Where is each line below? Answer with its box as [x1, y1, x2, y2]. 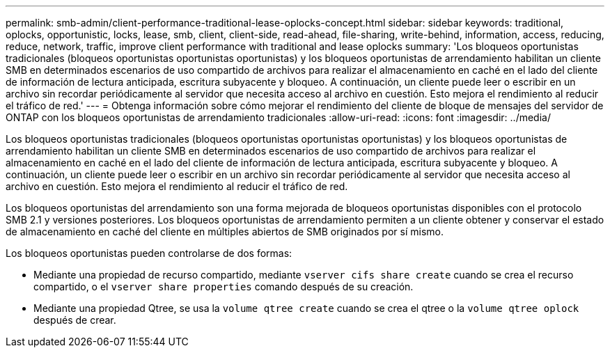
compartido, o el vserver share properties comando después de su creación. [33, 281, 414, 292]
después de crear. [33, 314, 116, 326]
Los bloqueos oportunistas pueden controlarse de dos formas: [6, 247, 292, 259]
